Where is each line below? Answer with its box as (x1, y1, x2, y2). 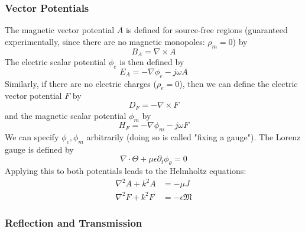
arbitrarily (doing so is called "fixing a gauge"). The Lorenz (86, 131, 301, 143)
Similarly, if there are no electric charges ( (5, 77, 157, 89)
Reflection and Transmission (5, 215, 142, 230)
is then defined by (119, 56, 184, 68)
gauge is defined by (5, 143, 74, 155)
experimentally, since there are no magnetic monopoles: (5, 35, 205, 47)
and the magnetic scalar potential (5, 109, 126, 121)
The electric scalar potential (5, 56, 106, 68)
